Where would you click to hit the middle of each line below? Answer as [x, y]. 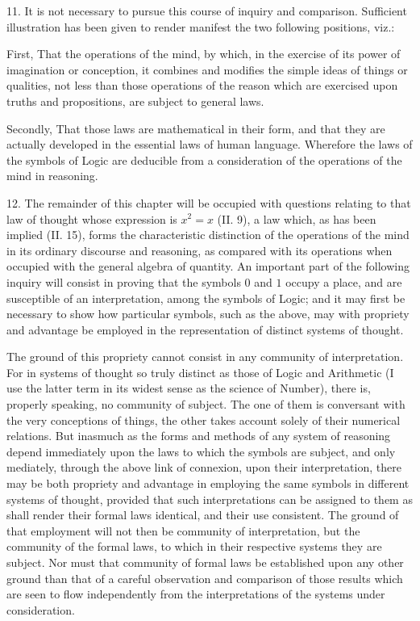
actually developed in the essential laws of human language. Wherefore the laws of [210, 144]
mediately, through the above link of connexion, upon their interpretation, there [204, 467]
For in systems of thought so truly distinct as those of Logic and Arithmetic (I [200, 372]
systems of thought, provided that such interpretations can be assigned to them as [210, 499]
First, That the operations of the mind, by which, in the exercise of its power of [204, 54]
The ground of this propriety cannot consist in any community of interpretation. [205, 357]
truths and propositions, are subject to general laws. [135, 101]
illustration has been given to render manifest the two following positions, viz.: [201, 26]
